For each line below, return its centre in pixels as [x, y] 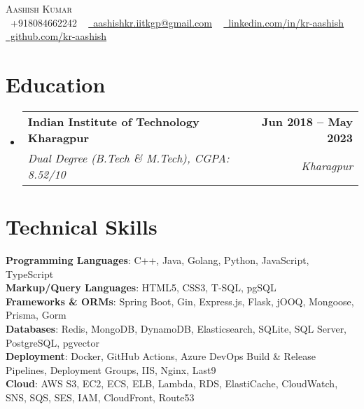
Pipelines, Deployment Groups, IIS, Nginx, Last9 [111, 369]
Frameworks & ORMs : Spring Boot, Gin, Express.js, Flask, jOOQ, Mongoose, [180, 301]
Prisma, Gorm [36, 315]
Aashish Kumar [39, 8]
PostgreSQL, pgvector [52, 342]
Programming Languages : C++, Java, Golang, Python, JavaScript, [157, 260]
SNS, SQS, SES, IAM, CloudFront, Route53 [100, 397]
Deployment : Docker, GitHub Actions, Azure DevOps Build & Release [161, 356]
